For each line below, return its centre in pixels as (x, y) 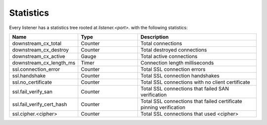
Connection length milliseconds (177, 62)
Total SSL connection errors (173, 69)
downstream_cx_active (39, 56)
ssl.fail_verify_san (32, 92)
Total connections (161, 43)
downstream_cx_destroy (41, 50)
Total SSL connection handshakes (180, 75)
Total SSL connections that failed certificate (191, 101)
